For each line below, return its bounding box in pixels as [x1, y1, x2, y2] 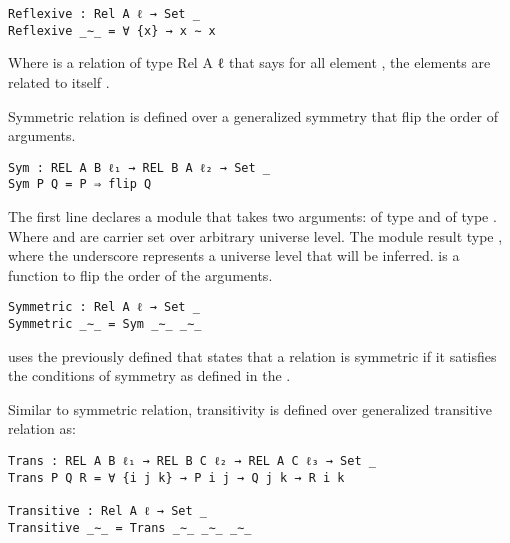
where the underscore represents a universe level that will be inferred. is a [8, 245, 460, 266]
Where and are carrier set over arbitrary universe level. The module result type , [8, 225, 503, 246]
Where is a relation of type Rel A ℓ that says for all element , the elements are [8, 52, 491, 73]
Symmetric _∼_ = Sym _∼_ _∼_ [8, 317, 202, 332]
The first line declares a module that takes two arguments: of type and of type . [8, 206, 497, 226]
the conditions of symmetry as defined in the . [8, 365, 291, 386]
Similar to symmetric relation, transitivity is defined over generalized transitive [8, 398, 492, 419]
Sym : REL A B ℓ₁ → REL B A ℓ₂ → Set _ [8, 160, 270, 175]
